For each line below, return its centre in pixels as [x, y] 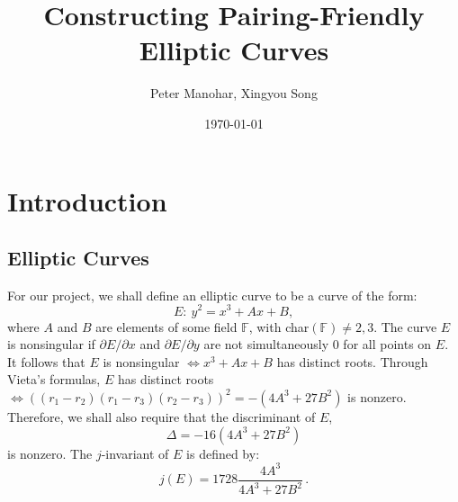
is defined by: [223, 453]
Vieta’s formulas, [54, 379]
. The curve [405, 326]
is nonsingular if [51, 344]
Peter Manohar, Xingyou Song [234, 93]
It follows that [46, 361]
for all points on [387, 344]
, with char [279, 326]
